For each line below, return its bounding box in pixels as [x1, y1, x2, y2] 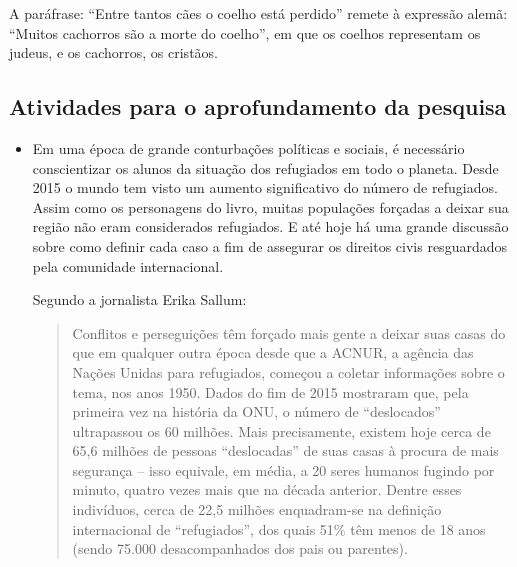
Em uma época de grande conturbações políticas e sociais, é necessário [32, 137, 465, 158]
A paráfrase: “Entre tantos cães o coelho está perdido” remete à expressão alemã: [9, 3, 508, 23]
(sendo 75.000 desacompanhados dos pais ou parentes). [72, 538, 408, 559]
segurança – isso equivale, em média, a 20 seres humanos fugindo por [72, 459, 495, 480]
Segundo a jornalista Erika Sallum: [32, 289, 247, 310]
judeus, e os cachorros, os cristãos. [9, 42, 218, 63]
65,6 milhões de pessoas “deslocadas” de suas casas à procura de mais [72, 440, 499, 461]
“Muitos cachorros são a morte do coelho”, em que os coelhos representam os [9, 22, 481, 43]
